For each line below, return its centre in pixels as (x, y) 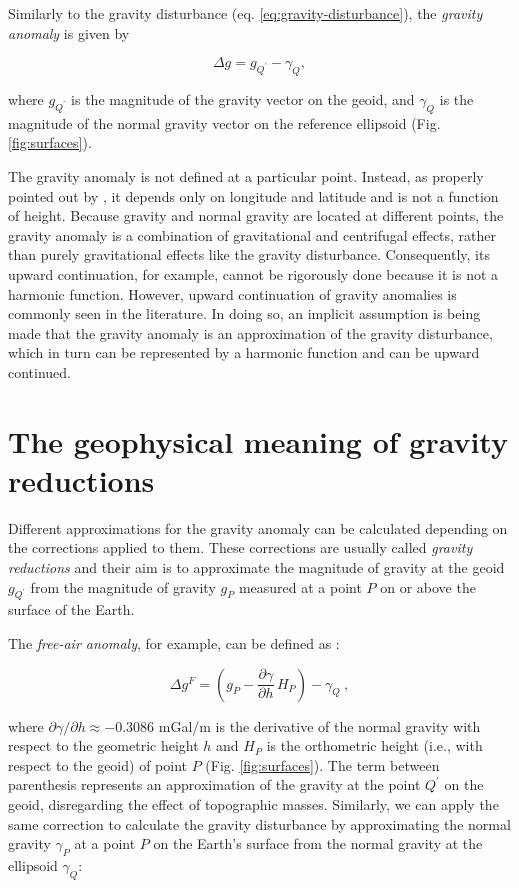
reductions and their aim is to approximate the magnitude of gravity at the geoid (256, 567)
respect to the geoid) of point (98, 764)
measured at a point (300, 586)
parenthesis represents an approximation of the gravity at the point (214, 784)
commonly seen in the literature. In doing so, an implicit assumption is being (244, 313)
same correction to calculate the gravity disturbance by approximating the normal (259, 823)
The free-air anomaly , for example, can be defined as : (174, 642)
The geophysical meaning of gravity (258, 440)
